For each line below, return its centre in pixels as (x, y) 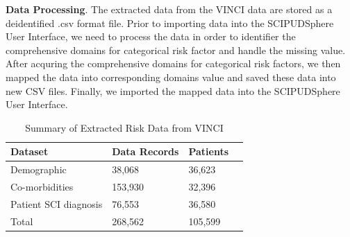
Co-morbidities (42, 187)
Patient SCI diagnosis (57, 203)
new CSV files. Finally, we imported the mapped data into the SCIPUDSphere (173, 90)
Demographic (39, 169)
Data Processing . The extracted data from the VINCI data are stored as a (169, 9)
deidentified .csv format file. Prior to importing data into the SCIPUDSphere (170, 23)
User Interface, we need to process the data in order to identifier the (151, 36)
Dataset (30, 151)
